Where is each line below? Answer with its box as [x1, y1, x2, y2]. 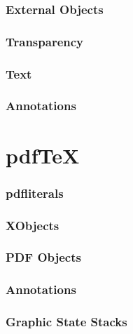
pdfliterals [6, 184, 64, 201]
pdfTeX [6, 140, 80, 169]
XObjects [6, 216, 59, 234]
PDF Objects [6, 248, 81, 266]
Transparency [6, 32, 84, 50]
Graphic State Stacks [6, 313, 127, 330]
